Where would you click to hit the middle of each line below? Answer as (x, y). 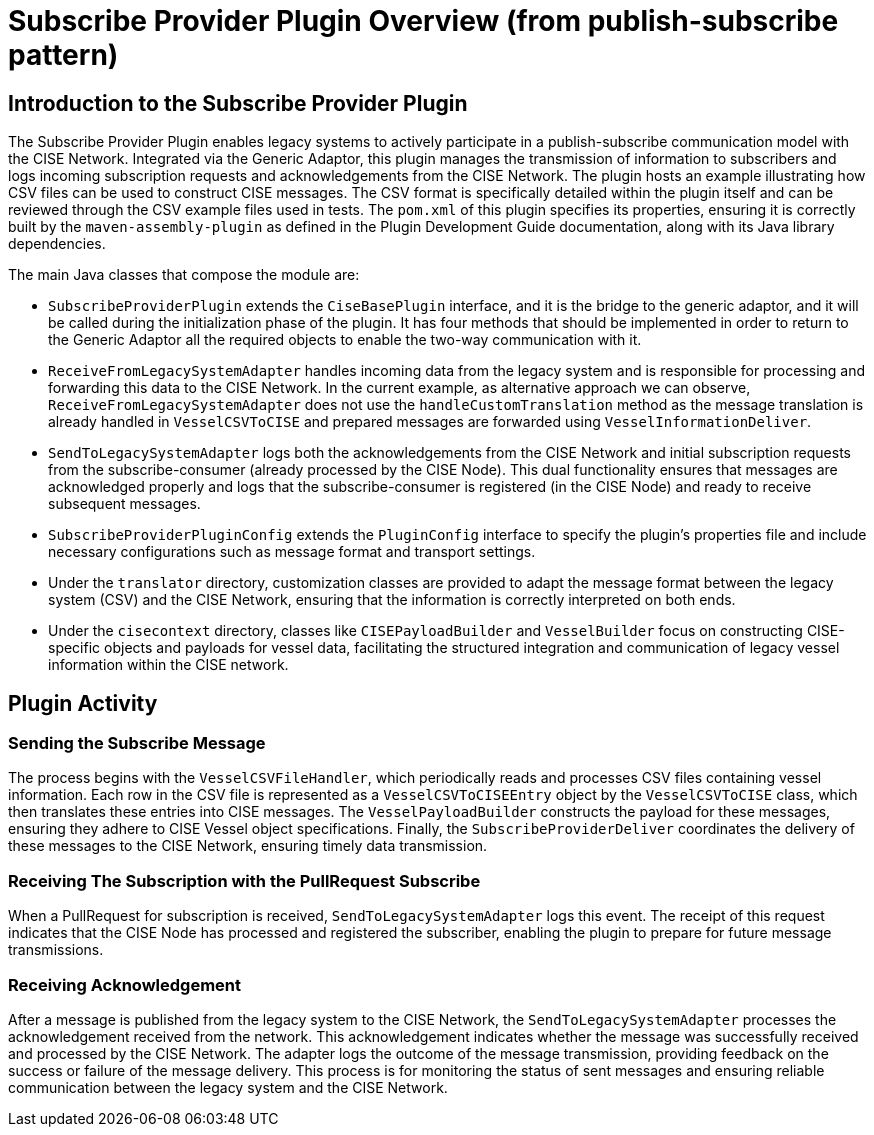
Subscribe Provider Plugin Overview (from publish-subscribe (423, 21)
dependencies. (57, 244)
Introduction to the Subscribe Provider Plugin (238, 103)
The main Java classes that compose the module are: (184, 275)
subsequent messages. (124, 504)
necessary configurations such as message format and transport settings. (292, 552)
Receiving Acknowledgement (125, 984)
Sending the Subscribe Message (137, 743)
